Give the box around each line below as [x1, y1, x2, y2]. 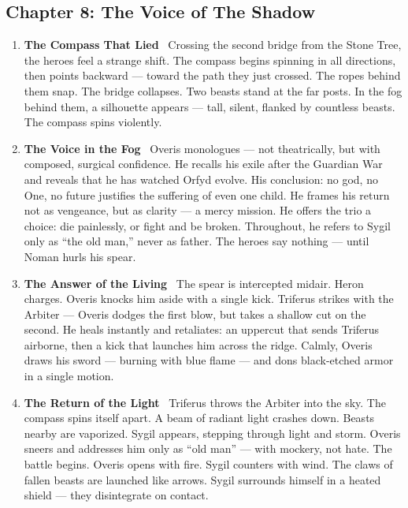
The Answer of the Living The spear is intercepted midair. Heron [24, 275, 364, 291]
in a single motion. [24, 368, 114, 384]
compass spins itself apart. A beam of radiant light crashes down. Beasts [24, 409, 375, 426]
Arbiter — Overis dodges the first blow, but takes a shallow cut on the [24, 305, 366, 322]
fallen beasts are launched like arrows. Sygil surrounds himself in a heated [24, 471, 381, 487]
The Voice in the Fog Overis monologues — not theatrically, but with [24, 140, 380, 156]
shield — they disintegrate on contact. [24, 487, 209, 503]
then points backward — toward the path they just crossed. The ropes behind [24, 67, 401, 84]
